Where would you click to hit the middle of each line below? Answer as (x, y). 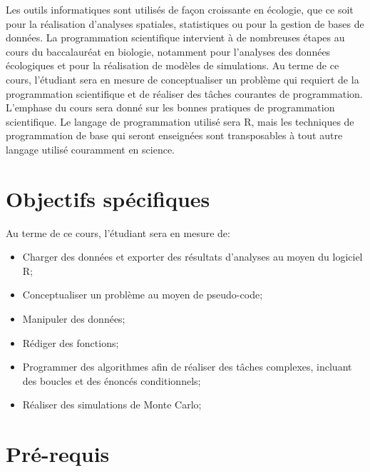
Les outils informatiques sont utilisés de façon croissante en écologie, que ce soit (180, 9)
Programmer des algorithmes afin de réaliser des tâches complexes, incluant (187, 367)
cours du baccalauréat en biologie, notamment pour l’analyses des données (168, 51)
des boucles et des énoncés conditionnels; (112, 380)
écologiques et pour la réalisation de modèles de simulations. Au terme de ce (173, 65)
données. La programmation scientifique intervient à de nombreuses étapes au (175, 37)
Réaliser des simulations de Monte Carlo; (112, 405)
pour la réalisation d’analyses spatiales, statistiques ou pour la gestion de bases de (185, 23)
